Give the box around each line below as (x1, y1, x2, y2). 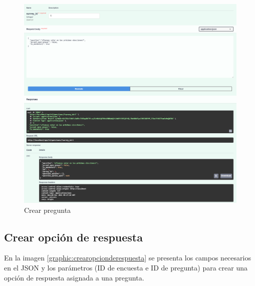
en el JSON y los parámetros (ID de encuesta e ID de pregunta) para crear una (4, 262, 247, 273)
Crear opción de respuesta (4, 229, 143, 244)
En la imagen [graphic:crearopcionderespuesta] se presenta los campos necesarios (4, 252, 251, 263)
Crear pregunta (24, 204, 71, 215)
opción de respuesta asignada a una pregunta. (4, 272, 144, 282)
